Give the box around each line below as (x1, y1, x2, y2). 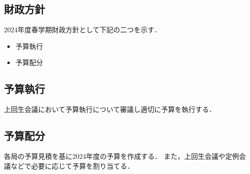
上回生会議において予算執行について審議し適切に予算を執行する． (4, 104, 216, 114)
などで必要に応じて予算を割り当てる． (10, 160, 134, 171)
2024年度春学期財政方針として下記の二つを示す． (4, 24, 161, 35)
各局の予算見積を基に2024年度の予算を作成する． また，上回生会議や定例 (4, 151, 239, 161)
